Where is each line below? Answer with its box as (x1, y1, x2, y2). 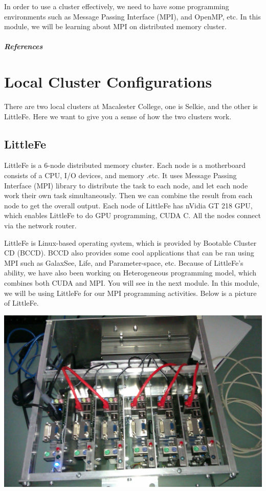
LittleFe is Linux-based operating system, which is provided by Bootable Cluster (4, 237, 257, 248)
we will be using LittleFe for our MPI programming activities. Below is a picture (4, 287, 257, 298)
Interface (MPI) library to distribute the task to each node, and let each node (4, 180, 248, 190)
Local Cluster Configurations (4, 71, 212, 92)
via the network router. (4, 220, 77, 231)
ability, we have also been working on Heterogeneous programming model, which (4, 267, 257, 278)
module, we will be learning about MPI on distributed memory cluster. (4, 21, 227, 32)
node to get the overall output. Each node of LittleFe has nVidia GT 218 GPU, (4, 200, 253, 210)
